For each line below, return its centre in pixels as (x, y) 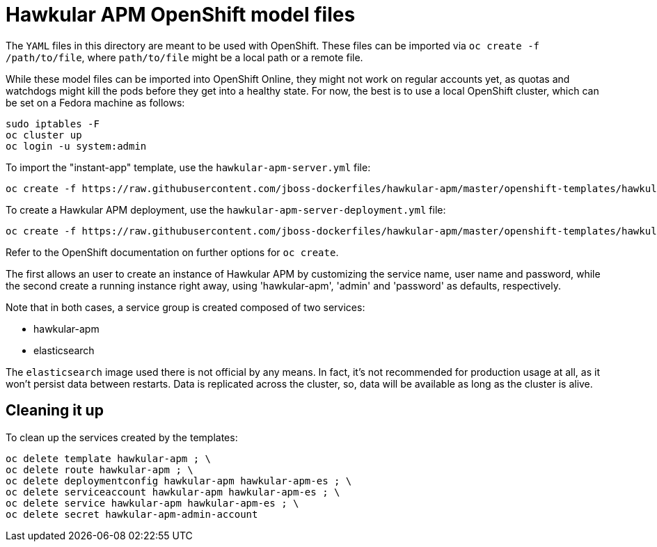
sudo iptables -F (53, 124)
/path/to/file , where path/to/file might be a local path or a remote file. (184, 57)
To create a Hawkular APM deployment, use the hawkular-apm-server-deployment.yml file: (226, 209)
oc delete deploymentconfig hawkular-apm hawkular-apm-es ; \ (179, 481)
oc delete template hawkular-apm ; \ (109, 458)
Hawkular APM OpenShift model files (181, 15)
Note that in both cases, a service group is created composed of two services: (185, 307)
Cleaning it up (55, 411)
